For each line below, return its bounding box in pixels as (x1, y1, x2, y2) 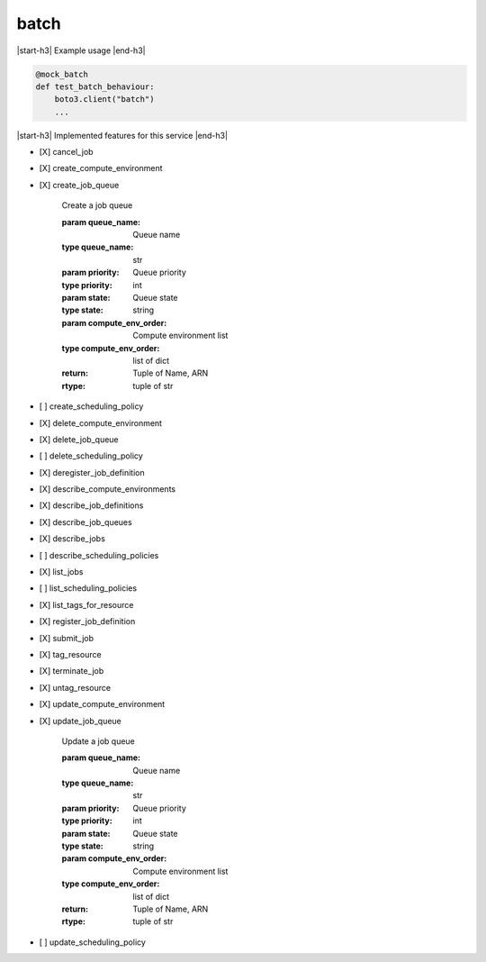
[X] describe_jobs (39, 533, 105, 544)
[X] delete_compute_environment (39, 417, 162, 428)
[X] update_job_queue (39, 715, 121, 726)
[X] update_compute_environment (39, 699, 166, 710)
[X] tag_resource (39, 649, 103, 659)
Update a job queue (61, 735, 135, 747)
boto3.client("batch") (54, 95, 155, 104)
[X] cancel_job (39, 147, 94, 158)
